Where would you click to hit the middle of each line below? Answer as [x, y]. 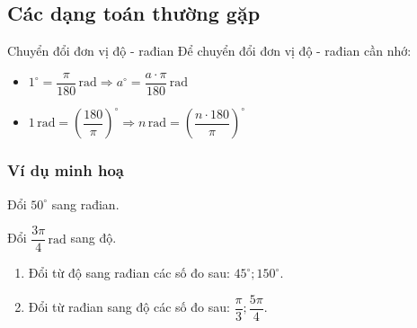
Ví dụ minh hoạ [66, 170]
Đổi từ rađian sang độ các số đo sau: [129, 307]
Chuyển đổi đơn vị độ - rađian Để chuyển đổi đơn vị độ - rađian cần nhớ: [209, 51]
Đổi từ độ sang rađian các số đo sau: [129, 273]
